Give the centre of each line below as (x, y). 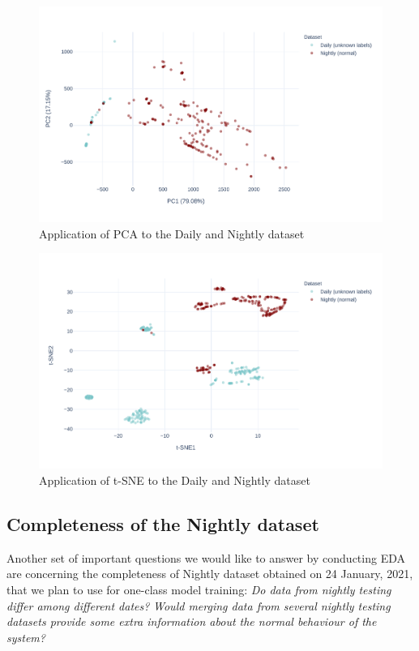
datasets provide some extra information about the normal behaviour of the (192, 621)
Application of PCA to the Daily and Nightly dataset (172, 233)
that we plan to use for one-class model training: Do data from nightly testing (199, 589)
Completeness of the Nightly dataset (163, 523)
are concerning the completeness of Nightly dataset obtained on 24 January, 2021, (210, 574)
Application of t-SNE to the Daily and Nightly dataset (175, 480)
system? (26, 637)
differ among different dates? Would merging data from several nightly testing (199, 605)
